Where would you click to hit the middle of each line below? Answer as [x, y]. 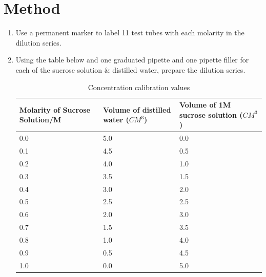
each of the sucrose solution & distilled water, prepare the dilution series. [130, 69]
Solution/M [40, 120]
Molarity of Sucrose [55, 109]
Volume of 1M [205, 105]
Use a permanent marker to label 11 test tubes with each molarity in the [130, 33]
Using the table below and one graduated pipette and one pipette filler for [132, 60]
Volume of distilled [137, 109]
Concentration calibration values [139, 87]
